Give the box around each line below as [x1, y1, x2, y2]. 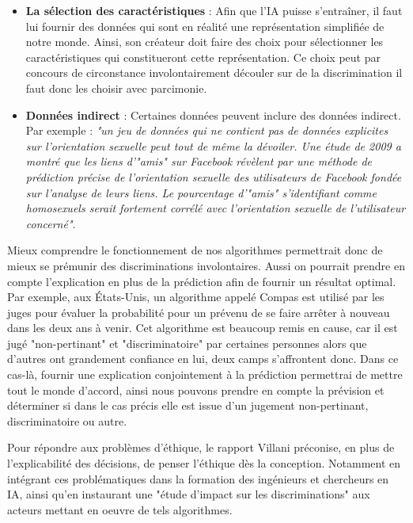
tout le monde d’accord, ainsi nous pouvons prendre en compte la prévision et [7, 381, 385, 398]
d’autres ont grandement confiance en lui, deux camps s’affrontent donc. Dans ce [7, 350, 399, 367]
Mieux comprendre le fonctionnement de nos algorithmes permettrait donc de [7, 242, 383, 258]
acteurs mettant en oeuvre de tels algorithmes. [7, 501, 233, 517]
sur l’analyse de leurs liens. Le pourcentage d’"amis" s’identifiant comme [25, 184, 377, 200]
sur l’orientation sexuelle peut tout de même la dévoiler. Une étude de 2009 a [25, 137, 401, 154]
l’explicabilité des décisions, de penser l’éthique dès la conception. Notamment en [7, 455, 401, 471]
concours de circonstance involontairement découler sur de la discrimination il [25, 64, 403, 81]
